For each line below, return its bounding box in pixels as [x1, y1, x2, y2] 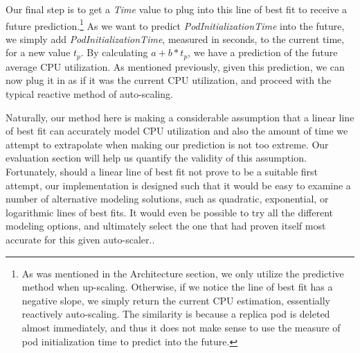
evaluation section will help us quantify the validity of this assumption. [6, 150, 307, 165]
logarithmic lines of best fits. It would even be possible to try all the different [6, 205, 333, 219]
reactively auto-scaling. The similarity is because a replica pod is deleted [21, 307, 330, 321]
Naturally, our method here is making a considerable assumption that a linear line [6, 110, 354, 124]
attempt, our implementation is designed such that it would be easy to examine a [6, 178, 351, 192]
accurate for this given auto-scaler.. [6, 232, 155, 247]
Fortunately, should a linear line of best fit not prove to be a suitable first [6, 164, 318, 179]
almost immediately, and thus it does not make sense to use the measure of [21, 320, 341, 334]
